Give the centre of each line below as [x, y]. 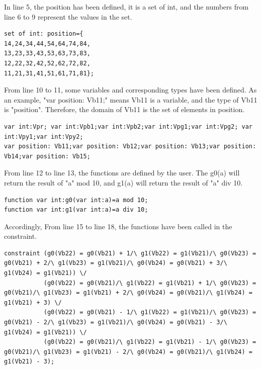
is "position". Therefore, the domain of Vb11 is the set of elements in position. [124, 109]
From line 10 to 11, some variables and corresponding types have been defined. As [130, 90]
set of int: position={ [44, 34]
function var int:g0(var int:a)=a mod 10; [76, 200]
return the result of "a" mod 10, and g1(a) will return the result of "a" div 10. [123, 182]
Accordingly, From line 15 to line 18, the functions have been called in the [118, 226]
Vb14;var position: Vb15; [47, 156]
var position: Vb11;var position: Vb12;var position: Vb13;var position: [130, 147]
